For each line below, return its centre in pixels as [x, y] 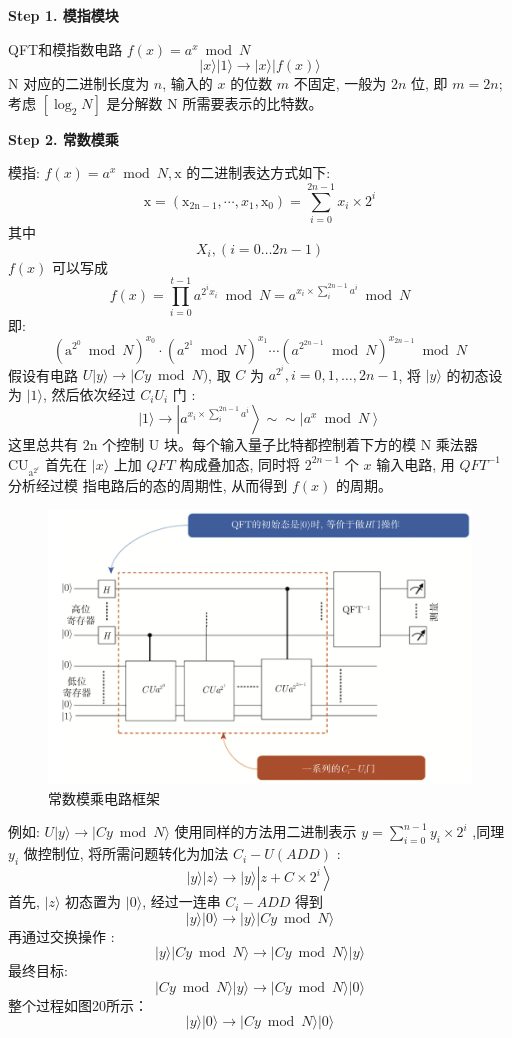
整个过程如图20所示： [78, 1004]
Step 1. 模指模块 [63, 15]
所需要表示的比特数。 [252, 102]
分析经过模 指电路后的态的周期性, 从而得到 [148, 485]
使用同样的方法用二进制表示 [265, 831]
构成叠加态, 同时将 [239, 463]
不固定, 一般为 [340, 83]
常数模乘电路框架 [104, 797]
